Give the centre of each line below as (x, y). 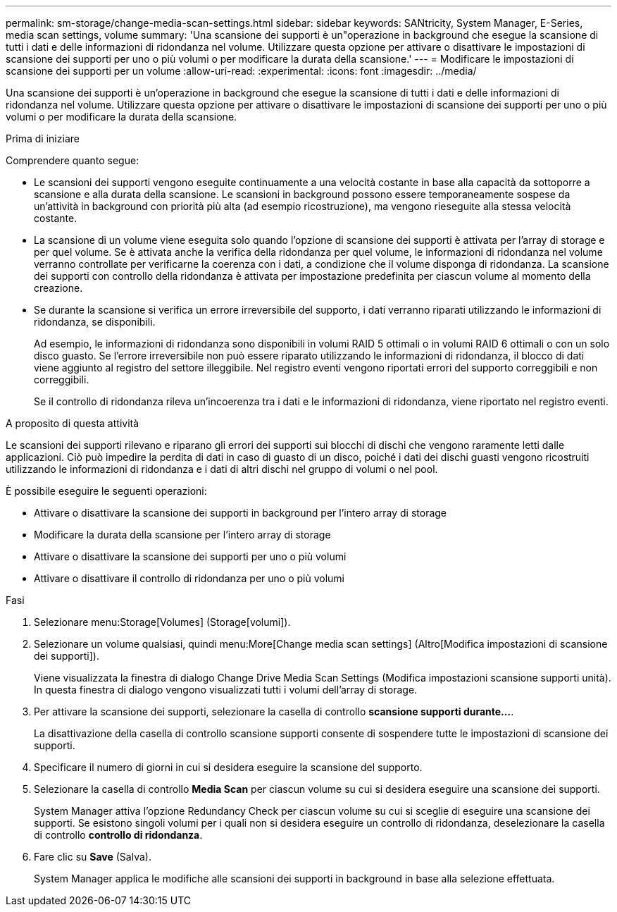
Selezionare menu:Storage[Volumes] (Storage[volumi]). (162, 622)
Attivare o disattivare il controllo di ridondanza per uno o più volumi (189, 578)
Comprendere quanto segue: (73, 160)
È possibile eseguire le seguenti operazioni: (106, 491)
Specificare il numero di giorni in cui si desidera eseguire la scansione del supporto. (228, 767)
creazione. (58, 288)
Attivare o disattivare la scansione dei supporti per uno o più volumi (190, 556)
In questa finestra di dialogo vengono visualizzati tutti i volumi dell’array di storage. (226, 690)
